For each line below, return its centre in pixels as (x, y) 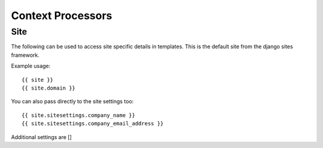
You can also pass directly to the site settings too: (72, 101)
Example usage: (31, 66)
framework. (25, 55)
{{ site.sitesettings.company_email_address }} (93, 124)
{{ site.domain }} (49, 88)
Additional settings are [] (41, 137)
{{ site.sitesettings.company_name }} (79, 115)
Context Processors (62, 16)
